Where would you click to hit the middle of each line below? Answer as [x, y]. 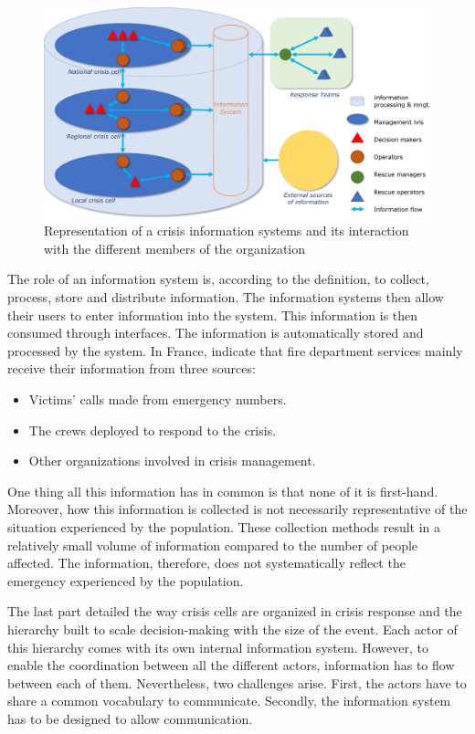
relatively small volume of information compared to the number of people [213, 545]
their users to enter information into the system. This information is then [213, 315]
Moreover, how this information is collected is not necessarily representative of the [237, 509]
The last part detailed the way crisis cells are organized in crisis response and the [235, 611]
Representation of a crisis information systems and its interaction [227, 231]
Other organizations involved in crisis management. [172, 461]
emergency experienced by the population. [126, 580]
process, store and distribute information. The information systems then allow [226, 297]
